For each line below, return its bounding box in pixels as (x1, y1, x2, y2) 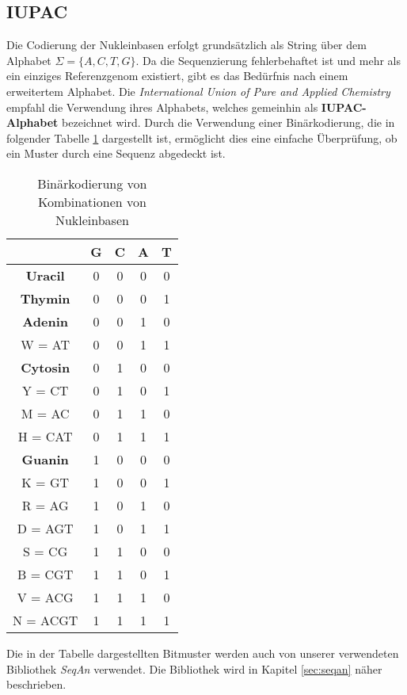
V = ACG (17, 587, 74, 606)
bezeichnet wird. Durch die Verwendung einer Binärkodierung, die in (62, 114, 395, 131)
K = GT (21, 472, 69, 491)
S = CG (23, 541, 68, 560)
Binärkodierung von (37, 174, 147, 193)
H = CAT (17, 426, 73, 445)
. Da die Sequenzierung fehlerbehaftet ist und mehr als (135, 52, 401, 68)
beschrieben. (6, 676, 67, 693)
